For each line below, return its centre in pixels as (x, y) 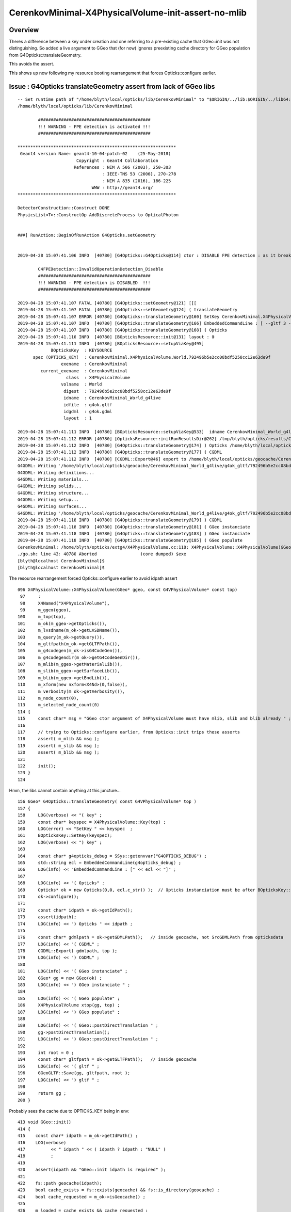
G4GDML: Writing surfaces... (52, 506)
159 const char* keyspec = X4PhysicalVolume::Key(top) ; (92, 822)
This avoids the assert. (32, 64)
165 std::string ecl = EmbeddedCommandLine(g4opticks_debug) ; (99, 863)
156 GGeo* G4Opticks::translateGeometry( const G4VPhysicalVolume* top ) (107, 802)
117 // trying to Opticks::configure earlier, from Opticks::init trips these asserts (129, 732)
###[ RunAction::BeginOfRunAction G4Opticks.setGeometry (87, 235)
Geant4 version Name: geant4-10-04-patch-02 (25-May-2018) (96, 154)
